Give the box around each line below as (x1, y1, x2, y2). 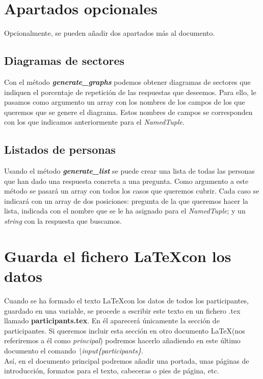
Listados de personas (4, 141, 116, 157)
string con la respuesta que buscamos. (4, 216, 122, 226)
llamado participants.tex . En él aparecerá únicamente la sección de (4, 315, 220, 326)
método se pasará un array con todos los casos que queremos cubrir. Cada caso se (4, 185, 259, 196)
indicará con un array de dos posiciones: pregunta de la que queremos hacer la (4, 195, 248, 206)
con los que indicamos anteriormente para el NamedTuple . (4, 116, 185, 127)
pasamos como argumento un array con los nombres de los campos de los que (4, 97, 245, 107)
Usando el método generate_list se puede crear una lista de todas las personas (4, 165, 255, 176)
